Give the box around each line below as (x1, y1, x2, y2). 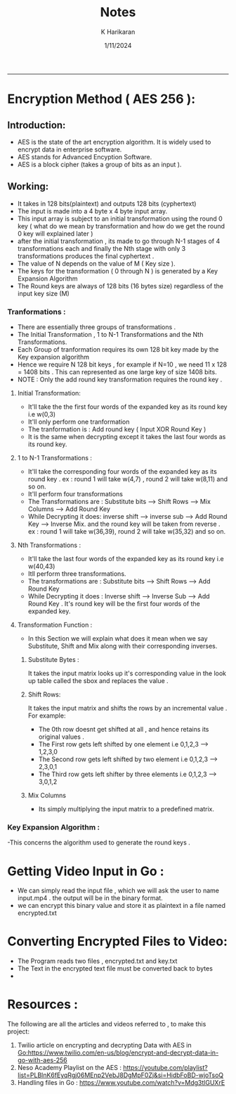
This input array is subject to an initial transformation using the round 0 (17, 214, 223, 223)
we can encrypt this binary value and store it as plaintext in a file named (17, 902, 226, 910)
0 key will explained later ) (17, 229, 93, 238)
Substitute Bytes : (27, 656, 79, 664)
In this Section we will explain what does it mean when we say (27, 634, 209, 643)
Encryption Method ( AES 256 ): (7, 91, 196, 107)
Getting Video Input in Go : (7, 863, 164, 879)
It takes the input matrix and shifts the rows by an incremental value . (27, 704, 228, 713)
